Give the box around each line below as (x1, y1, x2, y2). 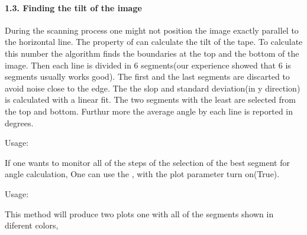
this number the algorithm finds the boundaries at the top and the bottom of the (5, 47, 299, 59)
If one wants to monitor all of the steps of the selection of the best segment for (5, 156, 290, 168)
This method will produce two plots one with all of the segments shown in (5, 207, 274, 220)
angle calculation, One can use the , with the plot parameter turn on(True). (5, 168, 280, 180)
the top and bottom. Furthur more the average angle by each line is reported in (5, 105, 293, 117)
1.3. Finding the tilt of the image (5, 1, 142, 14)
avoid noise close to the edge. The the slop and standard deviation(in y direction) (5, 81, 300, 94)
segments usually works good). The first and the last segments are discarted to (5, 70, 290, 83)
